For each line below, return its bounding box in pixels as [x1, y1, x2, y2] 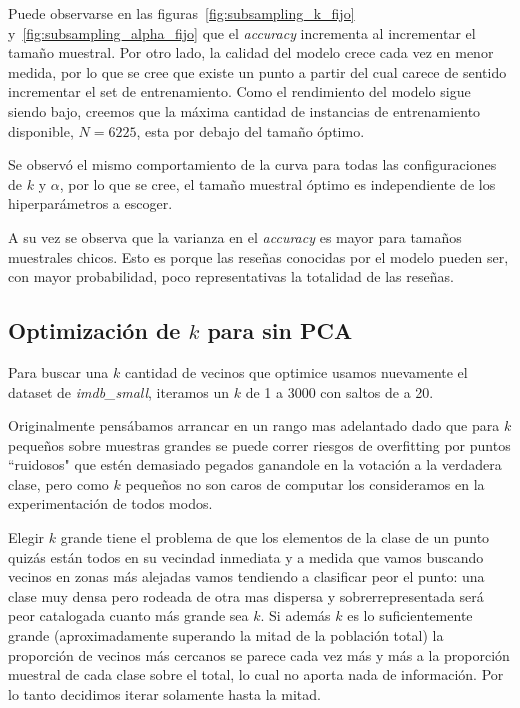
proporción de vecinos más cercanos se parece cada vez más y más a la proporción [8, 644, 510, 665]
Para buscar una [8, 361, 109, 382]
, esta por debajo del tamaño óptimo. [136, 120, 365, 141]
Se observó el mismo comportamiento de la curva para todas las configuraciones [8, 154, 497, 175]
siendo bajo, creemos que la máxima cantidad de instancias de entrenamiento [8, 100, 481, 121]
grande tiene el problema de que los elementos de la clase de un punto [60, 527, 490, 548]
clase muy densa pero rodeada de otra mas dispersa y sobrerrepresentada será [8, 585, 484, 606]
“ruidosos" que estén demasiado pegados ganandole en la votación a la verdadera [8, 454, 502, 475]
